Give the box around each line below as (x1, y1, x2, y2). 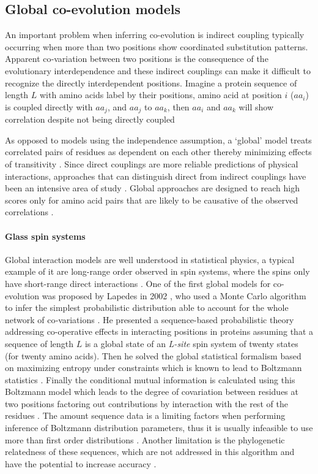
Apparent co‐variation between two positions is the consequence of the (5, 52, 268, 65)
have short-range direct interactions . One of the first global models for (5, 277, 271, 289)
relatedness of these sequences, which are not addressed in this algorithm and (5, 445, 295, 458)
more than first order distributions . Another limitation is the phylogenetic (5, 433, 285, 446)
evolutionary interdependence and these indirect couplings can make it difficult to (5, 64, 311, 77)
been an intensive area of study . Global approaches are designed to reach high (5, 182, 300, 194)
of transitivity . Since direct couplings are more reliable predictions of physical (5, 158, 298, 170)
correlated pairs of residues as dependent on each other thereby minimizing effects (5, 145, 312, 158)
